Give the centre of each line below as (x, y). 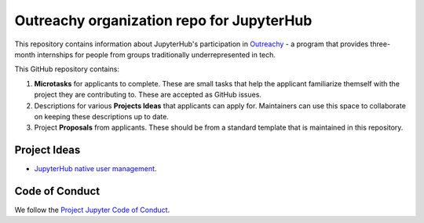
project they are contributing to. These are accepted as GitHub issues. (148, 95)
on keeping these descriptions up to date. (101, 116)
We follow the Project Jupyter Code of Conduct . (92, 210)
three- (380, 44)
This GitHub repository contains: (67, 69)
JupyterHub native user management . (95, 169)
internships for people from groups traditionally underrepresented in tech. (156, 54)
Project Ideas (48, 150)
